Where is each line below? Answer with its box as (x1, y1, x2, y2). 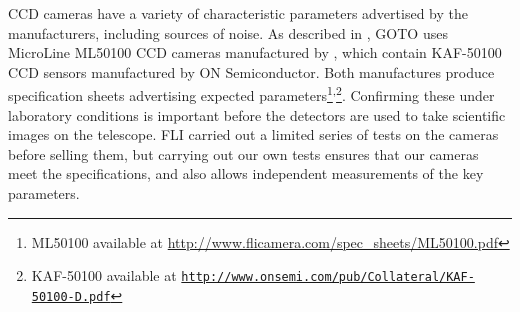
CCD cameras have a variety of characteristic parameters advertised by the (8, 3, 468, 23)
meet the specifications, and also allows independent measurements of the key (8, 163, 484, 184)
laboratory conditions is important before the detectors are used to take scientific (8, 104, 506, 125)
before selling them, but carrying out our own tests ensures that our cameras (8, 143, 479, 164)
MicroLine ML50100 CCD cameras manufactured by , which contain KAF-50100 (8, 42, 502, 63)
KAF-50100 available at (31, 265, 177, 286)
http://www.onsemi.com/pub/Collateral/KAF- (181, 270, 475, 285)
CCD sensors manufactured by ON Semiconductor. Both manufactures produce (8, 61, 495, 82)
